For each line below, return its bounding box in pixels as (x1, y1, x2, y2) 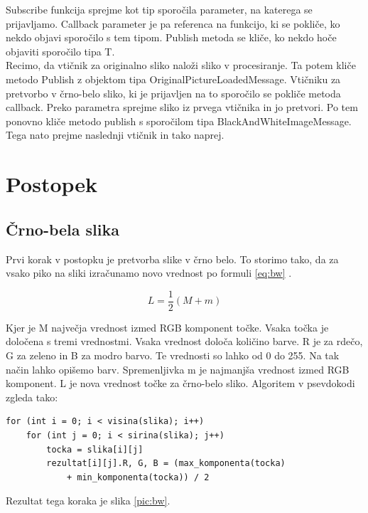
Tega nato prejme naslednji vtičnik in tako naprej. (6, 127, 224, 142)
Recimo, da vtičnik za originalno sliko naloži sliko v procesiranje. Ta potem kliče (6, 58, 356, 73)
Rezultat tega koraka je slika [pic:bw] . (6, 493, 171, 508)
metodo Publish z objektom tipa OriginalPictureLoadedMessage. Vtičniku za (6, 71, 341, 86)
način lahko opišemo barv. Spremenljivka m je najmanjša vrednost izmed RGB (6, 361, 350, 376)
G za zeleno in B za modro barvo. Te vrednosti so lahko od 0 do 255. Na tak (6, 347, 340, 362)
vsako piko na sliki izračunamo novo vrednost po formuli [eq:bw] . (6, 265, 292, 280)
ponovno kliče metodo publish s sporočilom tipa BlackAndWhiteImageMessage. (6, 113, 352, 128)
